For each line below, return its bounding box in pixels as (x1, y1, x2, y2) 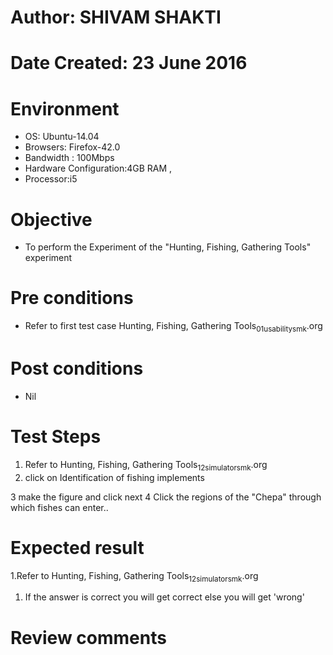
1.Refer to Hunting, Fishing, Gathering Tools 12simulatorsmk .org (10, 569, 259, 584)
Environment (10, 97, 120, 120)
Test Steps (10, 426, 102, 448)
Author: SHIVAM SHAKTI (10, 6, 222, 29)
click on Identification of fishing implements (24, 471, 205, 483)
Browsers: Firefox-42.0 (24, 141, 121, 153)
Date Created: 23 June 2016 (10, 52, 248, 75)
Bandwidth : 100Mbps (24, 152, 115, 164)
